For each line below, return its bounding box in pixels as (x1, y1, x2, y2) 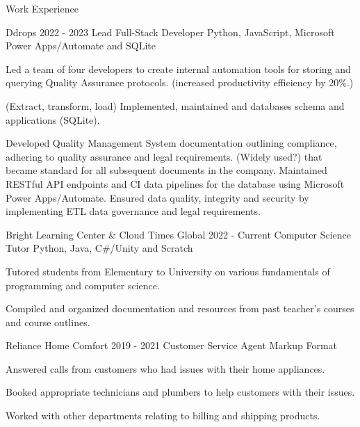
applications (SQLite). (6, 112, 100, 127)
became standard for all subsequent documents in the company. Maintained (6, 163, 327, 177)
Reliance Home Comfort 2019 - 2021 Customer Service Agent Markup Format (6, 338, 338, 353)
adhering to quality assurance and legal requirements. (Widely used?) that (6, 149, 322, 163)
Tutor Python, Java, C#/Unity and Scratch (6, 241, 193, 255)
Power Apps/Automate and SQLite (6, 38, 156, 53)
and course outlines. (6, 314, 90, 329)
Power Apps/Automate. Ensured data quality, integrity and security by (6, 190, 309, 204)
